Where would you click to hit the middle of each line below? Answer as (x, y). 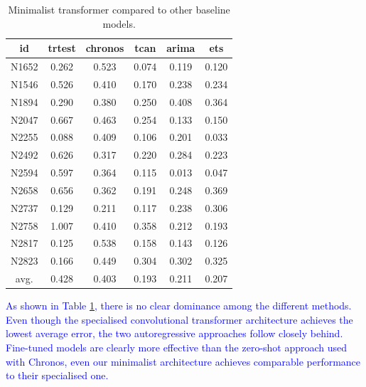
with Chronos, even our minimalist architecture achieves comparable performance (183, 361)
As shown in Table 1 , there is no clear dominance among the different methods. (179, 306)
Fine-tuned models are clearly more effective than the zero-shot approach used (177, 348)
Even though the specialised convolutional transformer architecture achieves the (179, 319)
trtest (62, 48)
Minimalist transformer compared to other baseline (119, 9)
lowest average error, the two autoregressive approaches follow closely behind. (174, 333)
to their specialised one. (57, 375)
